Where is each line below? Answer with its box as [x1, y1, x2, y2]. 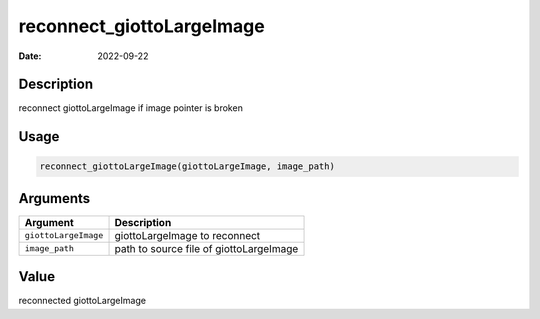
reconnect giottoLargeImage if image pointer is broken [18, 102, 244, 114]
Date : [18, 50, 42, 62]
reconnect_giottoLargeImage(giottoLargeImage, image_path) [39, 161, 335, 172]
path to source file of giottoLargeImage [114, 241, 299, 255]
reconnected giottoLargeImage [18, 295, 147, 307]
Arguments [18, 190, 91, 207]
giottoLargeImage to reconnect [114, 228, 261, 242]
